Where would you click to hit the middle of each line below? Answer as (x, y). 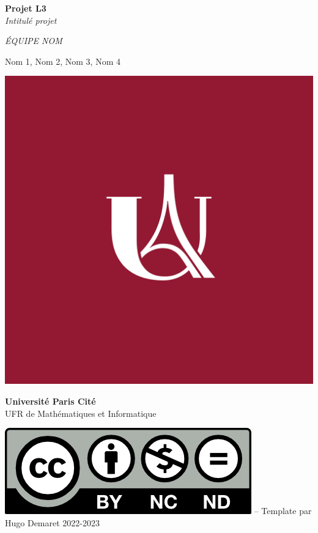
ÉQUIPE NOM (34, 41)
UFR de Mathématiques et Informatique (81, 413)
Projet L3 (26, 8)
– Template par (283, 511)
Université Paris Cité (50, 401)
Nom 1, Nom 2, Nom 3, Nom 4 (63, 61)
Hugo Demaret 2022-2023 (52, 522)
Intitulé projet (31, 20)
